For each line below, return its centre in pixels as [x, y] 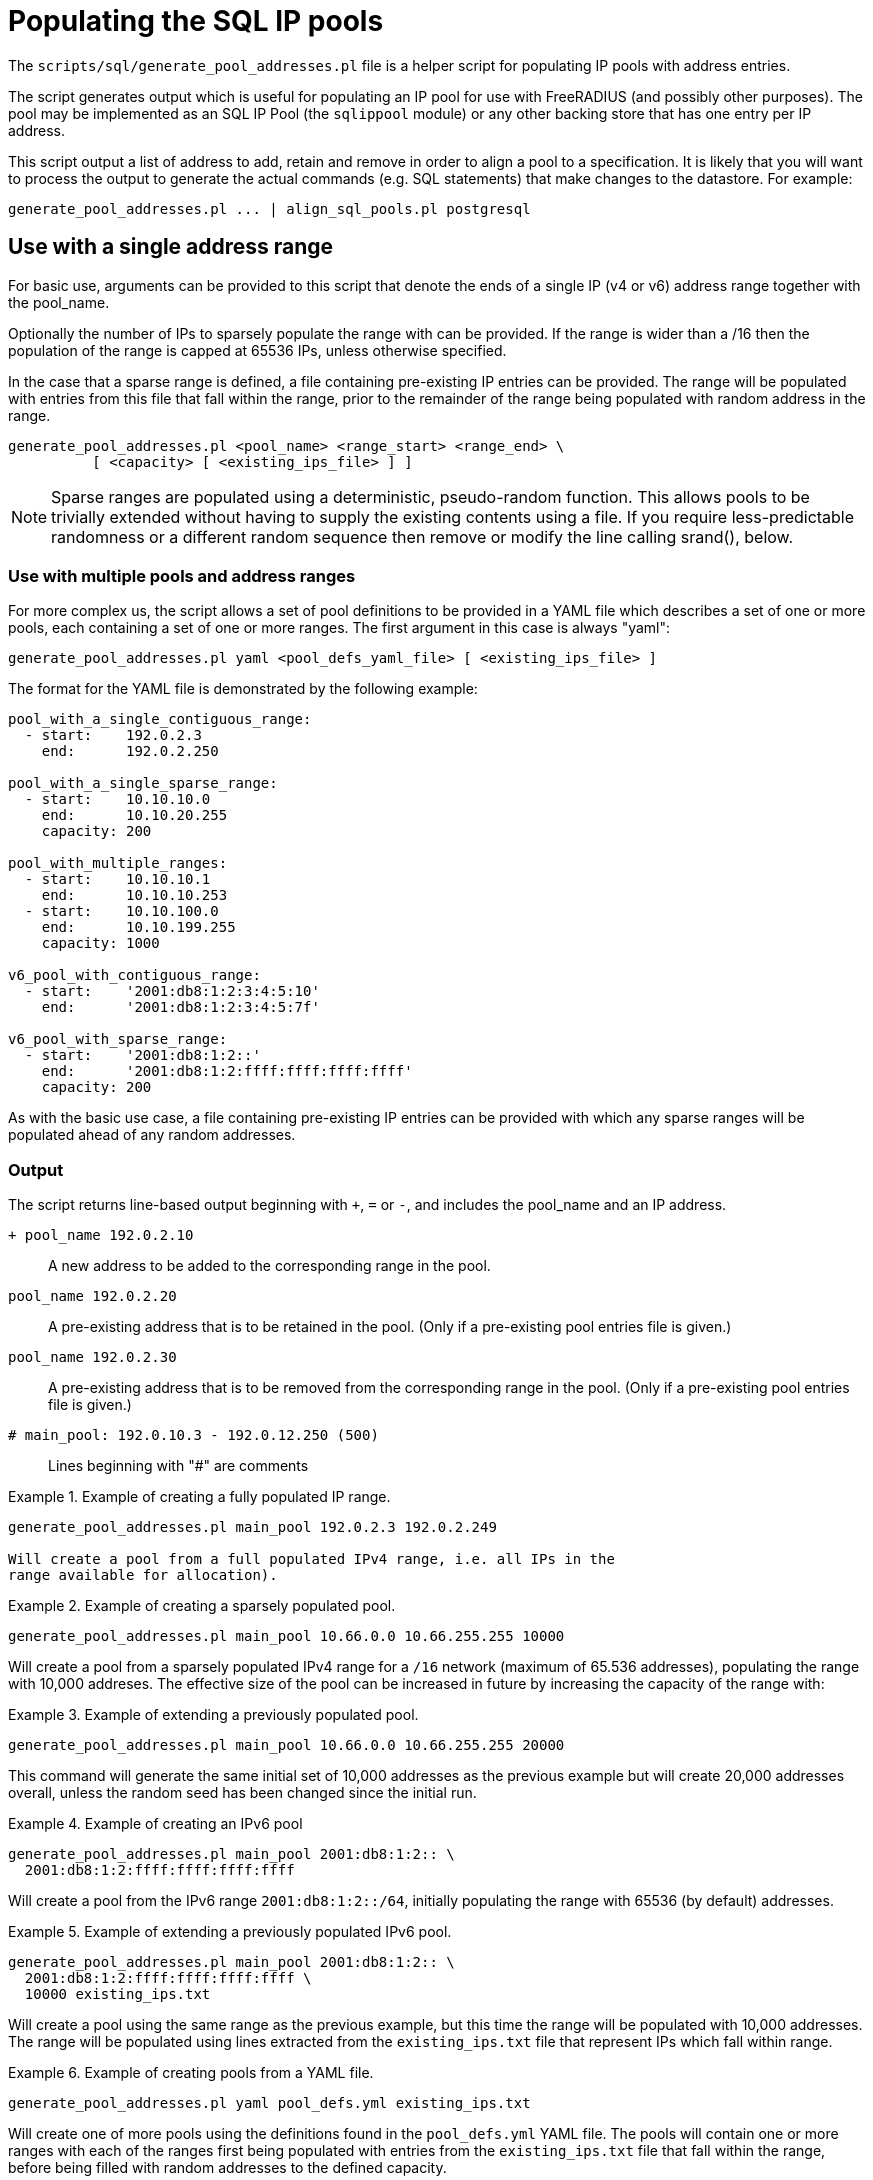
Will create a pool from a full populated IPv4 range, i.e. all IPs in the [311, 1559]
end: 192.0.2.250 [130, 751]
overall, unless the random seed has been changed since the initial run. [242, 1793]
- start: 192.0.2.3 [113, 735]
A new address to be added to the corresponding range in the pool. [269, 1266]
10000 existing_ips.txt [117, 1994]
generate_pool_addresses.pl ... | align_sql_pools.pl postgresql [269, 208]
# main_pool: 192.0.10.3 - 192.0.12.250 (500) [193, 1435]
